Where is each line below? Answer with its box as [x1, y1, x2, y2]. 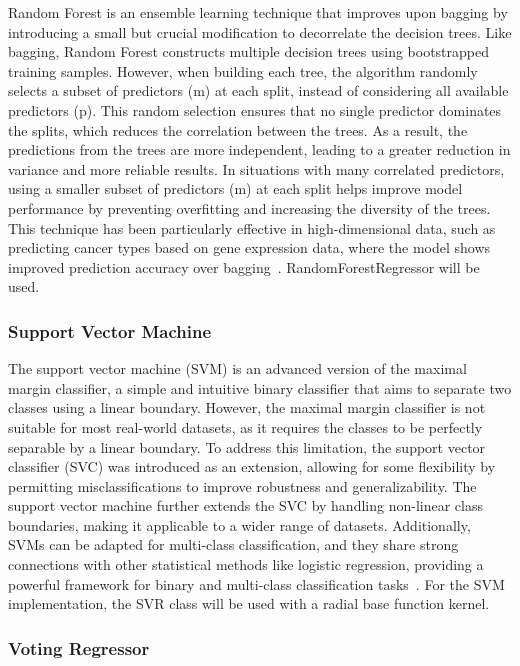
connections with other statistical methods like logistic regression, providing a [8, 554, 484, 575]
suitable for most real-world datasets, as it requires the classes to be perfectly [8, 416, 483, 437]
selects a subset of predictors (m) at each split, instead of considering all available [8, 80, 509, 101]
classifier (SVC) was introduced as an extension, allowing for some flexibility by [8, 456, 496, 477]
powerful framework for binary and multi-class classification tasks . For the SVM [8, 573, 505, 594]
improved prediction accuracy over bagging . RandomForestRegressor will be [8, 256, 480, 277]
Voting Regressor [8, 635, 150, 660]
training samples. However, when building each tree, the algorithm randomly [8, 60, 478, 81]
